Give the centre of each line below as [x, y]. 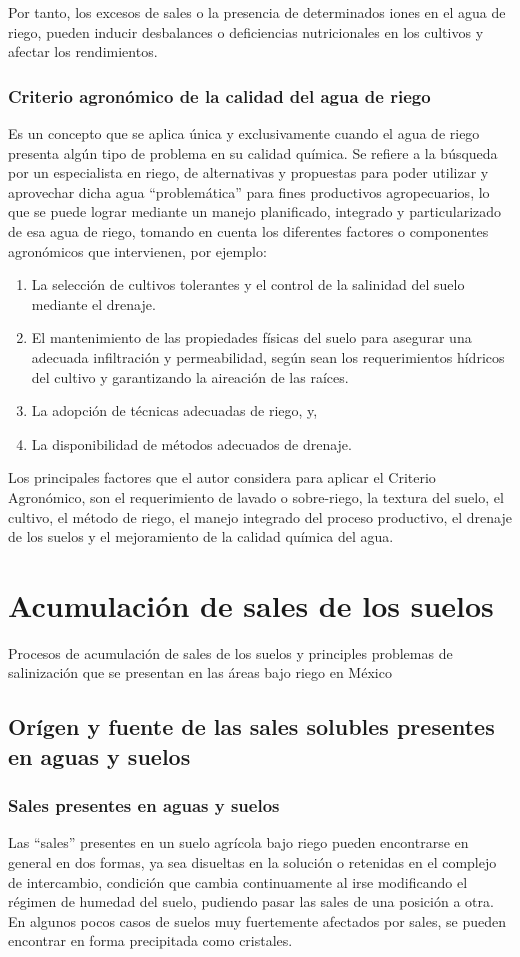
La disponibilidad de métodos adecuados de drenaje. [191, 443]
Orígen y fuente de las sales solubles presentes [251, 726]
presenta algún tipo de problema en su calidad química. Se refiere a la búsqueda [253, 152]
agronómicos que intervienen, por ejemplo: [137, 250]
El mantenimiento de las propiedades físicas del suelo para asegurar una [251, 337]
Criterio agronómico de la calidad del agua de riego [219, 95]
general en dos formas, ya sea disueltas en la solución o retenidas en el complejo [252, 861]
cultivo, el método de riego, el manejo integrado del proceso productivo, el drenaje [260, 516]
